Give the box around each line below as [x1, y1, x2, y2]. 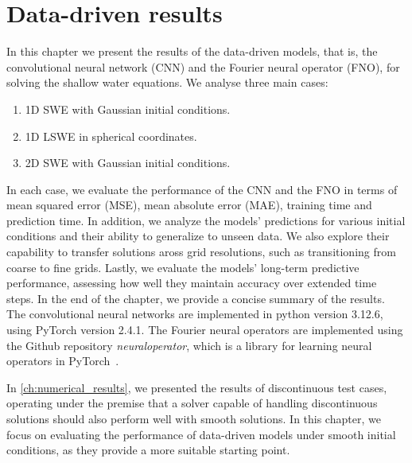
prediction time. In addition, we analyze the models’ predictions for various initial [6, 212, 406, 228]
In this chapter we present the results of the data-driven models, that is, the [6, 43, 378, 60]
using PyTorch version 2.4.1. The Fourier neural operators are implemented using [6, 321, 403, 338]
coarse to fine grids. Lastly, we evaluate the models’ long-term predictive [6, 259, 360, 275]
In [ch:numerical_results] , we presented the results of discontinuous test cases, [6, 379, 387, 395]
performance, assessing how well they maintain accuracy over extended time [6, 274, 377, 291]
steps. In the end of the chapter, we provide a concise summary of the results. [6, 290, 385, 306]
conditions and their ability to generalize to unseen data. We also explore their [6, 228, 390, 244]
